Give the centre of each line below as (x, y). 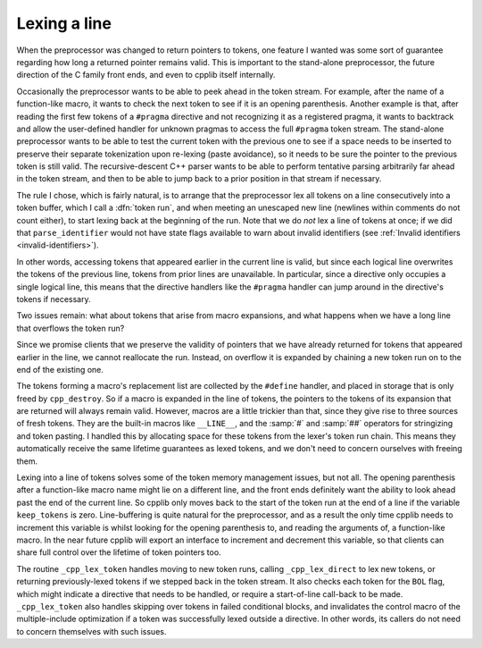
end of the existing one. (60, 369)
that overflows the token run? (71, 328)
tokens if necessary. (54, 299)
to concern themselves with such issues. (91, 631)
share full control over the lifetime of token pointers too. (119, 552)
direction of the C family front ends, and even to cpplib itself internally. (146, 75)
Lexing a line (64, 23)
